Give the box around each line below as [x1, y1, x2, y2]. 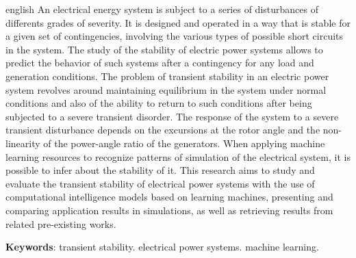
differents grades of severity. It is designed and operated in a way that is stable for [5, 15, 351, 29]
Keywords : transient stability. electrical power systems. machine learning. [5, 240, 319, 254]
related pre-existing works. [5, 216, 116, 231]
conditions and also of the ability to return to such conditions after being [5, 96, 312, 110]
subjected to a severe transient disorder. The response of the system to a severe [5, 109, 339, 123]
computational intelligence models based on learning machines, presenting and [5, 190, 333, 204]
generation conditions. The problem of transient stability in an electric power [5, 68, 329, 83]
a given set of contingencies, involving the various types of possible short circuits [5, 29, 344, 43]
